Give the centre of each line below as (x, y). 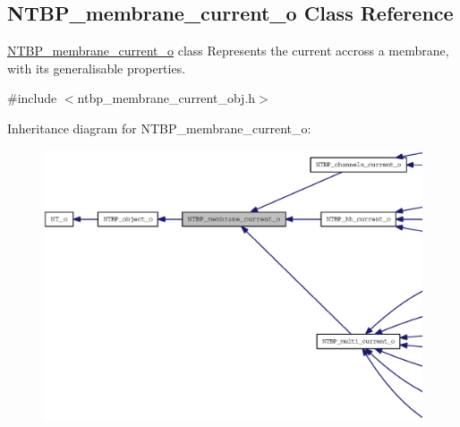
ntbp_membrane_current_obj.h (166, 98)
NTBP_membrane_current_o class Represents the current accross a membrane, (228, 51)
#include (32, 98)
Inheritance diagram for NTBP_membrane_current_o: (159, 128)
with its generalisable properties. (97, 68)
